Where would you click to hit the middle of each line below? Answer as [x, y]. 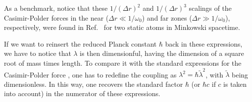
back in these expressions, [204, 43]
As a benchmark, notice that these [56, 8]
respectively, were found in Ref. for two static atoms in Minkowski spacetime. [122, 27]
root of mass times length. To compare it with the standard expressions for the [123, 63]
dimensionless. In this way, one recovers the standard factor [94, 84]
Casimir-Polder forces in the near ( [56, 17]
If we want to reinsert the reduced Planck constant [80, 43]
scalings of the [210, 8]
